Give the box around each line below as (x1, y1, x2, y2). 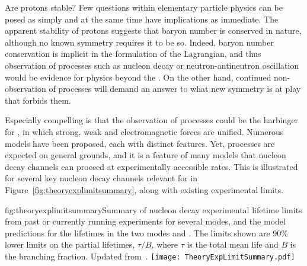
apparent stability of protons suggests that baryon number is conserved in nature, (5, 24, 302, 37)
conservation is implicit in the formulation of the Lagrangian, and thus (5, 47, 261, 60)
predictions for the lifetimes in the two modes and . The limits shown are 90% (5, 226, 289, 239)
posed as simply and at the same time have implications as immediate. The (5, 12, 279, 25)
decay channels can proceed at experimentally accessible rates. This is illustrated (5, 160, 298, 172)
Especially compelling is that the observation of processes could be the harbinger (5, 114, 299, 126)
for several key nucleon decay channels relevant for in (5, 172, 198, 184)
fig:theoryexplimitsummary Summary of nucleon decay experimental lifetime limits (5, 203, 302, 216)
